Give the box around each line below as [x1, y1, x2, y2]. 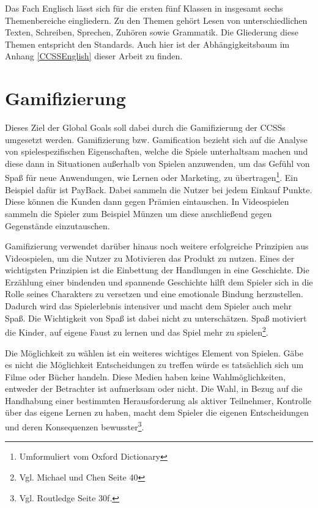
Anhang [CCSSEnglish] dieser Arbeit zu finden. [5, 50, 183, 62]
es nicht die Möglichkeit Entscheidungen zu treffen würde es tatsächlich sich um [5, 358, 304, 371]
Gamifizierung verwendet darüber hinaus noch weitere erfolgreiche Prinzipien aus [5, 240, 309, 252]
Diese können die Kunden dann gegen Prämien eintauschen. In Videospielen [5, 195, 289, 208]
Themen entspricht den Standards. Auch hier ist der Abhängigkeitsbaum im [5, 37, 290, 50]
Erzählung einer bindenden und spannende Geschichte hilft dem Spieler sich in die [5, 275, 313, 288]
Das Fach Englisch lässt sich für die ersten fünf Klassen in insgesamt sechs [5, 2, 283, 14]
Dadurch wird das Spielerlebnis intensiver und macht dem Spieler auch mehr [5, 300, 292, 312]
